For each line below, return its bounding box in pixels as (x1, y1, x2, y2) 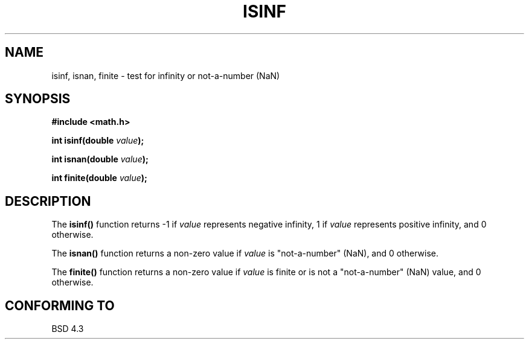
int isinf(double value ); (51, 135, 144, 146)
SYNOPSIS (5, 91, 71, 107)
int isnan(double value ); (51, 154, 149, 165)
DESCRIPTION (5, 193, 91, 209)
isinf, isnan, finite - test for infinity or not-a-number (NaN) (51, 70, 280, 81)
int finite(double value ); (51, 173, 147, 183)
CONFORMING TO (5, 298, 115, 313)
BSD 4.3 (51, 323, 84, 334)
